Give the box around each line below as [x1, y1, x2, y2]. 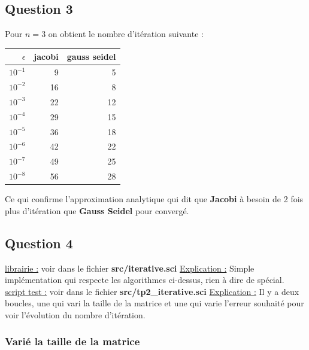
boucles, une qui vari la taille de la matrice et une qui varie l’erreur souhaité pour [5, 297, 304, 309]
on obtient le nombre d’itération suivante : [48, 28, 204, 40]
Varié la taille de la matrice [5, 334, 140, 349]
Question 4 [5, 233, 73, 252]
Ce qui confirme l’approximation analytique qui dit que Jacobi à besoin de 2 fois [5, 193, 304, 205]
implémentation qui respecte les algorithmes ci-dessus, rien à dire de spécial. [5, 273, 284, 286]
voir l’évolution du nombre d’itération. [5, 308, 146, 321]
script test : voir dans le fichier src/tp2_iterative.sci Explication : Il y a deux [5, 285, 299, 297]
